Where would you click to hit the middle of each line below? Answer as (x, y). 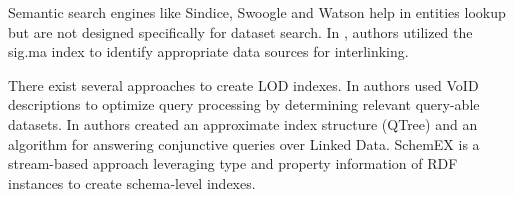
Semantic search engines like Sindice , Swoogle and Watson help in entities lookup (257, 12)
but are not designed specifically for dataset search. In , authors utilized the (240, 31)
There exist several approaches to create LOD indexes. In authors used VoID (243, 84)
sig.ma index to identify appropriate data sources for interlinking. (208, 51)
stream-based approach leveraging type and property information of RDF (233, 163)
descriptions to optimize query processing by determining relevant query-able (244, 104)
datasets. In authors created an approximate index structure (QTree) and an (243, 123)
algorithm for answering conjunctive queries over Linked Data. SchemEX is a (244, 143)
